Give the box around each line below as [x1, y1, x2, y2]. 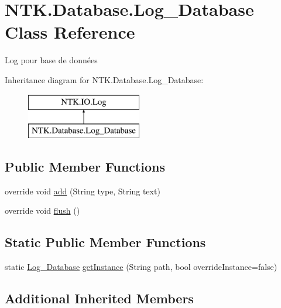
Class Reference [5, 20, 135, 44]
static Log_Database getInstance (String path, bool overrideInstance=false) [5, 261, 277, 273]
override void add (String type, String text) [5, 184, 160, 197]
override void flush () [5, 204, 80, 217]
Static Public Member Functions [5, 233, 206, 251]
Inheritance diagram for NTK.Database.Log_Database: [5, 73, 204, 85]
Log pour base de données [5, 54, 98, 66]
